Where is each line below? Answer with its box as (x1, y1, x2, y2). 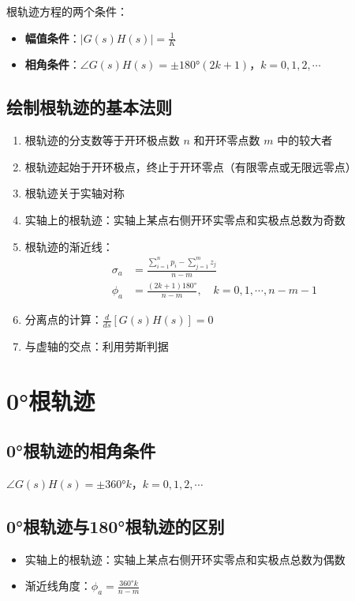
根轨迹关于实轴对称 (24, 185, 125, 201)
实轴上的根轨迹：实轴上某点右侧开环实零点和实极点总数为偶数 (24, 550, 346, 567)
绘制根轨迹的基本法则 (6, 95, 172, 119)
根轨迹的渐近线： (24, 238, 114, 254)
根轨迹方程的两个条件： (6, 3, 128, 19)
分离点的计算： (24, 311, 103, 328)
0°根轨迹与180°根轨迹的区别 (6, 514, 225, 538)
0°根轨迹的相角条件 (6, 438, 156, 463)
